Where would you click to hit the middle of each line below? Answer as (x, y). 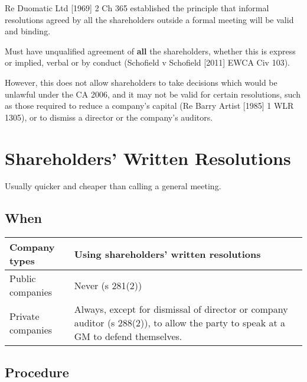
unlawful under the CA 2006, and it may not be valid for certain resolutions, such (153, 94)
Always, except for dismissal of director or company (181, 309)
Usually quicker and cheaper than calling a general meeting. (113, 186)
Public (23, 279)
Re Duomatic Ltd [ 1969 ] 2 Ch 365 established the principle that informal (137, 8)
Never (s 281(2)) (108, 285)
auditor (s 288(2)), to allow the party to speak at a (179, 323)
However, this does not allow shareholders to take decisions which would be (141, 82)
